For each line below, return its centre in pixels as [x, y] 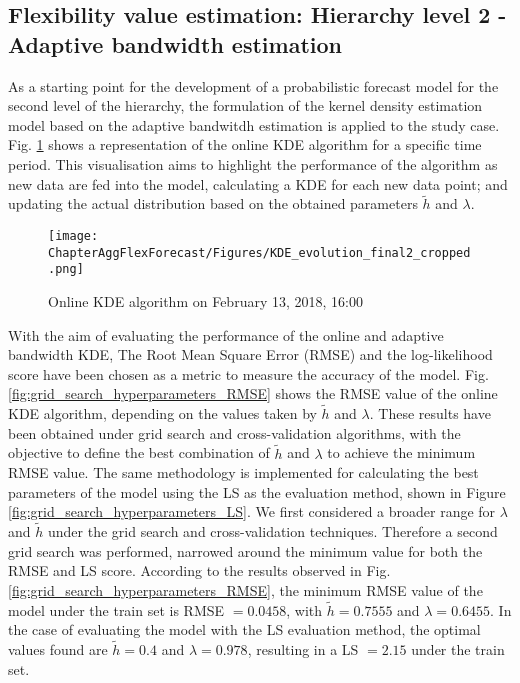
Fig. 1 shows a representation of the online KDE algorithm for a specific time [245, 144]
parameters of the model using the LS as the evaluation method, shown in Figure [257, 491]
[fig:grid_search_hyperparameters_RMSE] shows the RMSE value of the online [253, 393]
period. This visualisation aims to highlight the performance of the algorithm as [253, 163]
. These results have [430, 413]
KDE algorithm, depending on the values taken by [162, 413]
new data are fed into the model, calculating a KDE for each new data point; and [258, 183]
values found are [58, 649]
